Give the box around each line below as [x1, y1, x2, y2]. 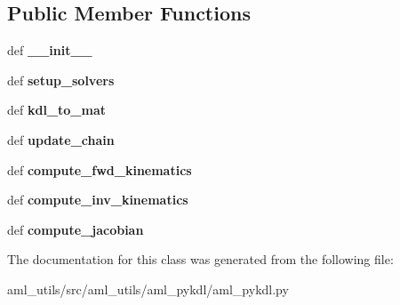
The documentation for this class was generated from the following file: [7, 250, 394, 269]
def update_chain [7, 130, 115, 148]
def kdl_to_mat [7, 100, 106, 119]
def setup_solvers [7, 70, 115, 89]
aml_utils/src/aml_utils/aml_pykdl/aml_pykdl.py [7, 279, 289, 298]
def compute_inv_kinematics [7, 190, 188, 209]
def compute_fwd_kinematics [7, 160, 192, 179]
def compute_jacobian [7, 220, 144, 238]
